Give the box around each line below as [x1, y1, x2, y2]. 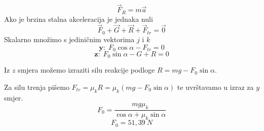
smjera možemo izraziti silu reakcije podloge [18, 64, 155, 75]
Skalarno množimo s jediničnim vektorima [4, 34, 135, 44]
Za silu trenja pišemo [4, 82, 69, 92]
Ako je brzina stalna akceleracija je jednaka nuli [4, 13, 153, 24]
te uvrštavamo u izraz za [177, 82, 254, 92]
